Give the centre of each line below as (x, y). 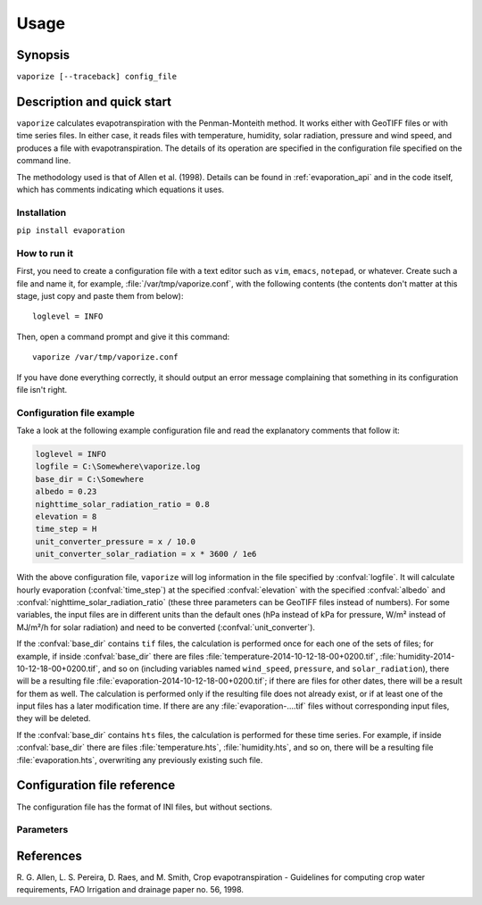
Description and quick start (94, 101)
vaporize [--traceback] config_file (97, 77)
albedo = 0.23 (66, 492)
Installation (42, 212)
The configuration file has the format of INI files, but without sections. (144, 807)
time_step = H (66, 529)
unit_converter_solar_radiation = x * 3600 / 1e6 (146, 554)
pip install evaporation (71, 231)
